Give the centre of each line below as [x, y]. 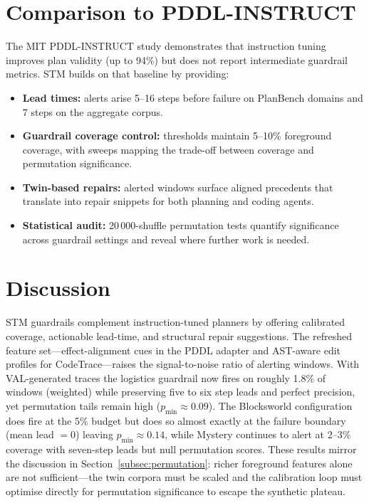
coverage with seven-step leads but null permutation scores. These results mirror [181, 449]
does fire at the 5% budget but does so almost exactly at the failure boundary [176, 420]
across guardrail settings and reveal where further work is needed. [166, 239]
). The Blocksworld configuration [280, 405]
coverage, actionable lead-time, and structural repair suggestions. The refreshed [179, 335]
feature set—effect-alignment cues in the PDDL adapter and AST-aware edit [173, 350]
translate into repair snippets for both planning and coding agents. [168, 201]
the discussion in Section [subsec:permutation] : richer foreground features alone [179, 463]
